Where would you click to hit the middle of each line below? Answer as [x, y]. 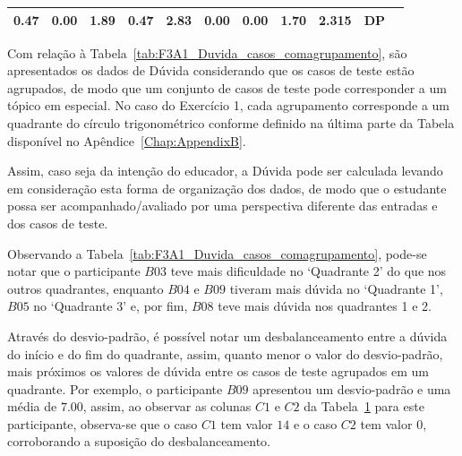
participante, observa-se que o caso [103, 423]
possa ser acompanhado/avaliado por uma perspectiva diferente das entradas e [222, 206]
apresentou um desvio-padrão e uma [352, 388]
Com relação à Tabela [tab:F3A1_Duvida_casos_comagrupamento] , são [207, 52]
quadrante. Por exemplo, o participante [115, 388]
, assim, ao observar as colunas [167, 406]
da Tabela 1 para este [364, 406]
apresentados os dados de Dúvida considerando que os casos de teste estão [211, 70]
